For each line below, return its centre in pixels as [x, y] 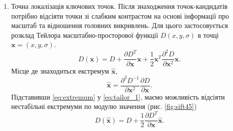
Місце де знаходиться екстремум [60, 70]
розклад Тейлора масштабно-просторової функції [84, 35]
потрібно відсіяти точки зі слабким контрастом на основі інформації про [120, 15]
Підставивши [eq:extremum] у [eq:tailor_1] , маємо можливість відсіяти [118, 96]
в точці [208, 35]
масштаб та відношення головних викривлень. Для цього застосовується [119, 25]
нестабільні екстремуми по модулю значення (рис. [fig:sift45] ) [104, 106]
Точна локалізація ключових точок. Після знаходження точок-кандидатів [119, 6]
